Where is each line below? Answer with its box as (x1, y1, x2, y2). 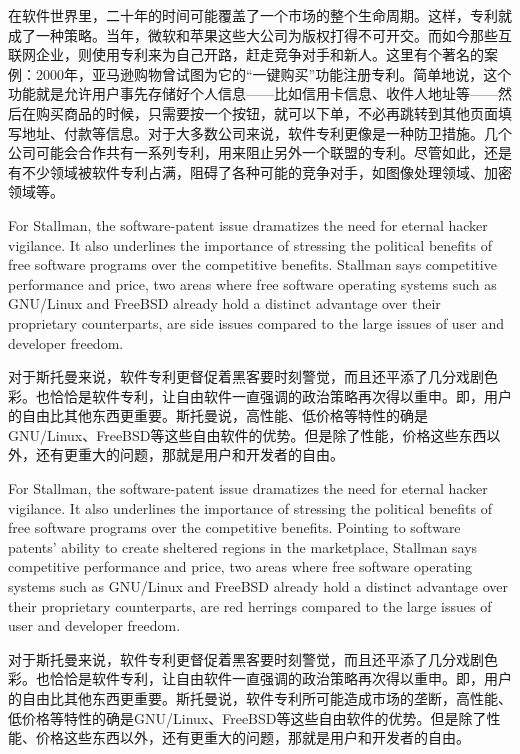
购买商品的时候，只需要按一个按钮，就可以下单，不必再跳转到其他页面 (35, 102, 498, 123)
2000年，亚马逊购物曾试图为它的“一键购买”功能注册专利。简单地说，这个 (35, 63, 512, 84)
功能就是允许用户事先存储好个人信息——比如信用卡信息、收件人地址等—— (8, 83, 498, 104)
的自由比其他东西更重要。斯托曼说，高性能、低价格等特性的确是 (8, 405, 428, 426)
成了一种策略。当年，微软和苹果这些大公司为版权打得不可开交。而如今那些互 (8, 24, 512, 45)
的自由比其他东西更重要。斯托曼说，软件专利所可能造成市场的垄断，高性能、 (8, 688, 512, 708)
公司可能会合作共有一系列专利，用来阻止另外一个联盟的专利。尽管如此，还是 (8, 142, 512, 163)
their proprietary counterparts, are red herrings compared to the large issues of (8, 595, 492, 616)
